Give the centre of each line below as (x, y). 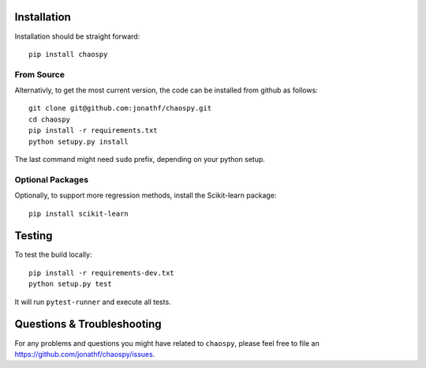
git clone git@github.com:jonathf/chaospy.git (120, 108)
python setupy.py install (79, 141)
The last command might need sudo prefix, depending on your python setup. (140, 159)
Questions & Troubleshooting (88, 324)
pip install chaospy (68, 54)
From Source (39, 74)
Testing (34, 236)
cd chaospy (50, 119)
